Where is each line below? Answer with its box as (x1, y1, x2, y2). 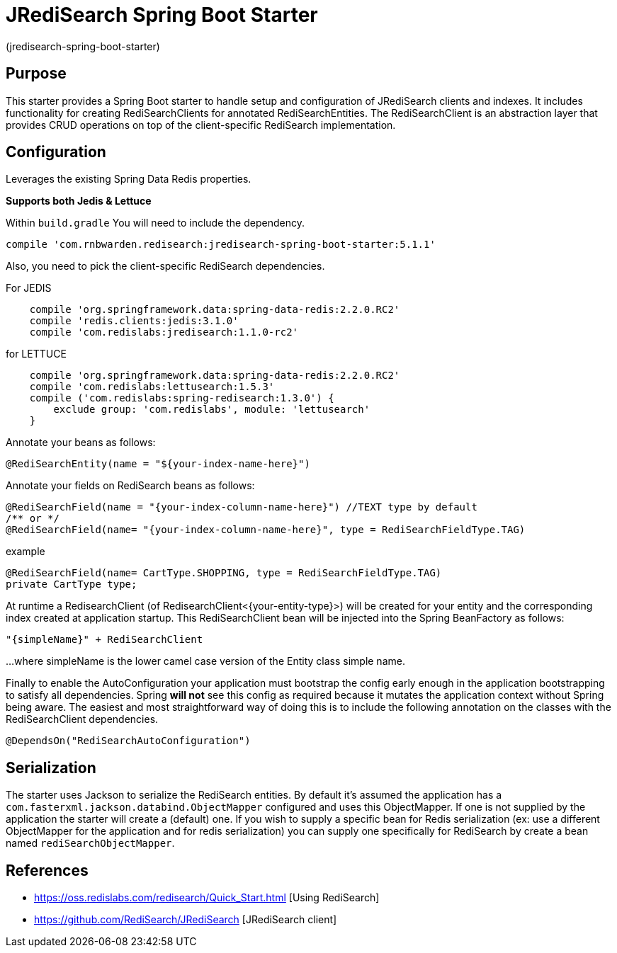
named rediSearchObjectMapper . (6, 837, 175, 850)
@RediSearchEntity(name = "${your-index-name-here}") (6, 458, 310, 470)
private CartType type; (6, 578, 137, 590)
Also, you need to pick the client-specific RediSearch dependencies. (6, 260, 325, 273)
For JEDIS (6, 282, 52, 295)
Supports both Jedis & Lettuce (6, 195, 152, 207)
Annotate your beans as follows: (6, 436, 156, 449)
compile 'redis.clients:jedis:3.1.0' (29, 315, 239, 327)
